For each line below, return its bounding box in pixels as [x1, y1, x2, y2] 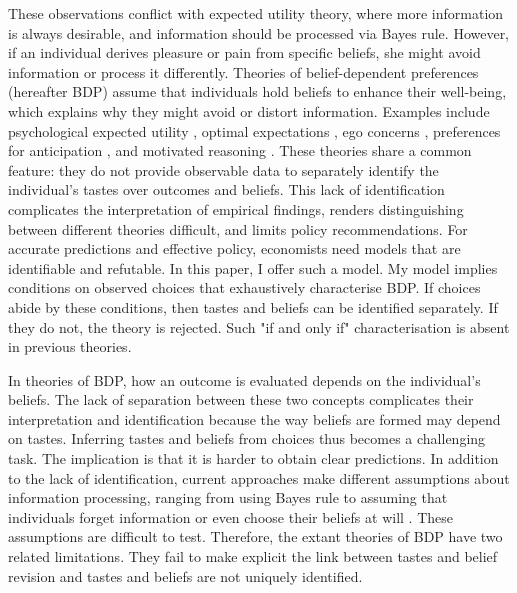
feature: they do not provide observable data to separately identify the [8, 159, 439, 180]
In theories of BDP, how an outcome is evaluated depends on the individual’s [8, 369, 481, 390]
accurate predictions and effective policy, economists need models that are [8, 238, 461, 259]
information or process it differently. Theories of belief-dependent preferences [8, 61, 479, 82]
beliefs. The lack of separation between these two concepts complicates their [8, 389, 474, 410]
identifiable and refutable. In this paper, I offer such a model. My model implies [8, 257, 498, 278]
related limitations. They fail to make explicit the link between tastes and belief [8, 546, 498, 567]
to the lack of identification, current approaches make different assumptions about [8, 467, 510, 488]
